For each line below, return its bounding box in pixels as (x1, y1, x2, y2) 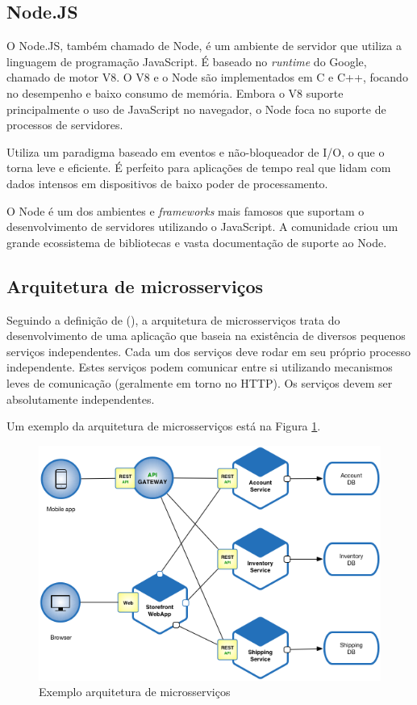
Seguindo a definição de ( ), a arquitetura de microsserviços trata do (6, 311, 340, 328)
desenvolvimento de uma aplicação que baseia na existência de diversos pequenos (6, 327, 406, 344)
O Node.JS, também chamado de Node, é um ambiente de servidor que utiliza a (6, 37, 402, 54)
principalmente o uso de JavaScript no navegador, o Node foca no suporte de (6, 100, 386, 117)
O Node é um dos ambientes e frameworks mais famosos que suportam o (6, 202, 365, 219)
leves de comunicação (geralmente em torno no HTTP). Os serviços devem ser (6, 374, 393, 391)
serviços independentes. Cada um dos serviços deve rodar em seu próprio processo (6, 342, 411, 359)
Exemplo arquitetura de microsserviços (39, 683, 231, 700)
